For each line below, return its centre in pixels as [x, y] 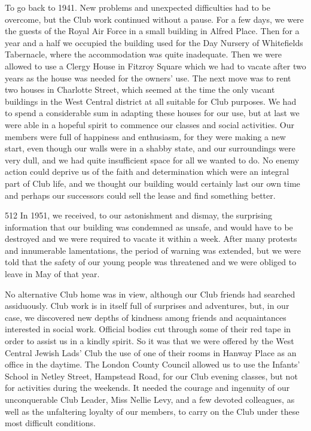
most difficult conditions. [50, 423]
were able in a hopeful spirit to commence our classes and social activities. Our [150, 124]
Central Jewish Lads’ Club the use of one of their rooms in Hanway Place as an [151, 352]
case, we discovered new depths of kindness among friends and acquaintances [146, 317]
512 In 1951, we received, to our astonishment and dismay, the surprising [138, 215]
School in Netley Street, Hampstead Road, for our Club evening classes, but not [151, 376]
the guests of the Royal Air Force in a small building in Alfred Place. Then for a [152, 31]
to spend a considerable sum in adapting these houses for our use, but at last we [152, 113]
